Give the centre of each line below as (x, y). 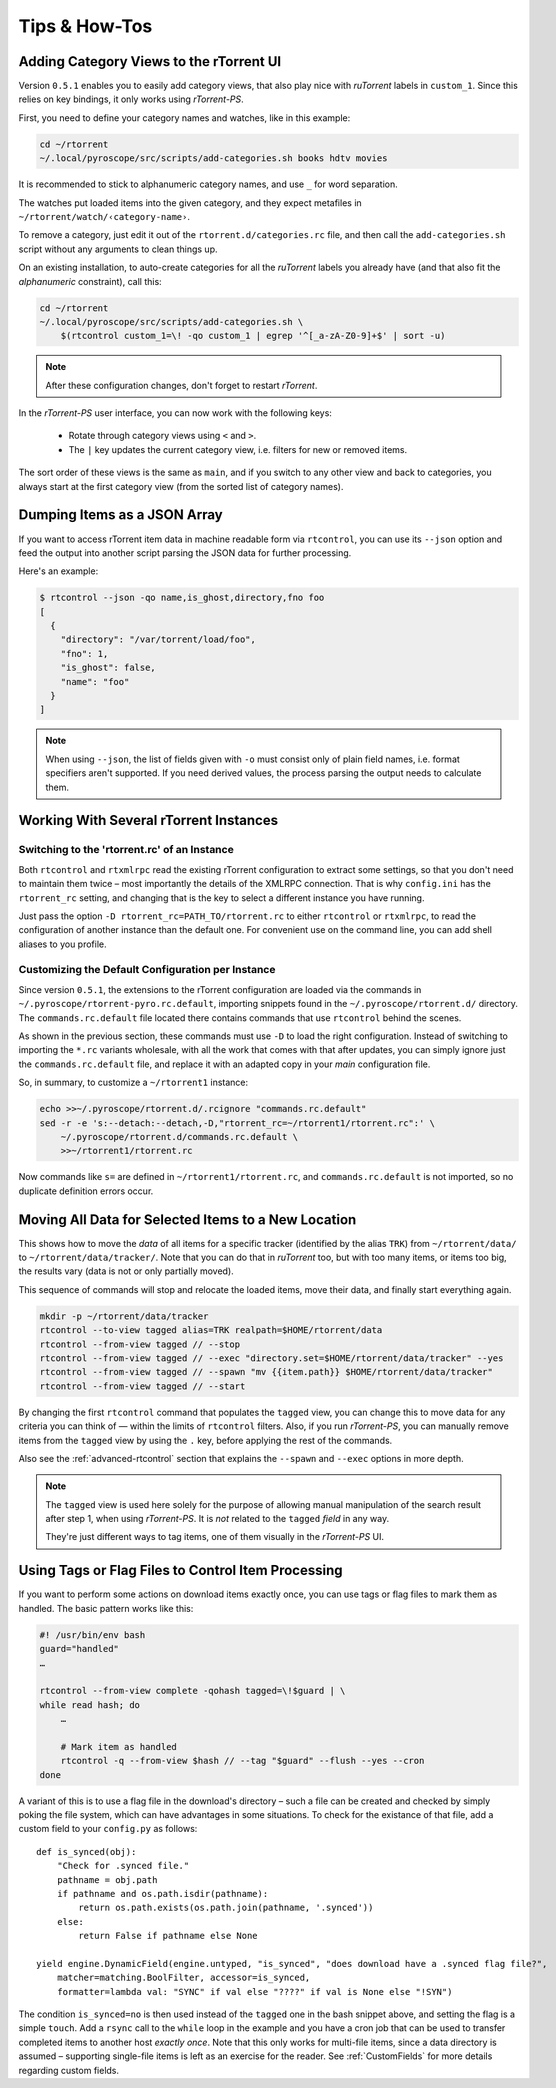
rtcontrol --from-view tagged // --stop (139, 1344)
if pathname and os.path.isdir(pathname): (162, 1893)
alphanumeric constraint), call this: (90, 281)
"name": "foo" (95, 681)
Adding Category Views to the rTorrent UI (150, 61)
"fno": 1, (84, 653)
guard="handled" (79, 1649)
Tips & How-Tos (85, 26)
